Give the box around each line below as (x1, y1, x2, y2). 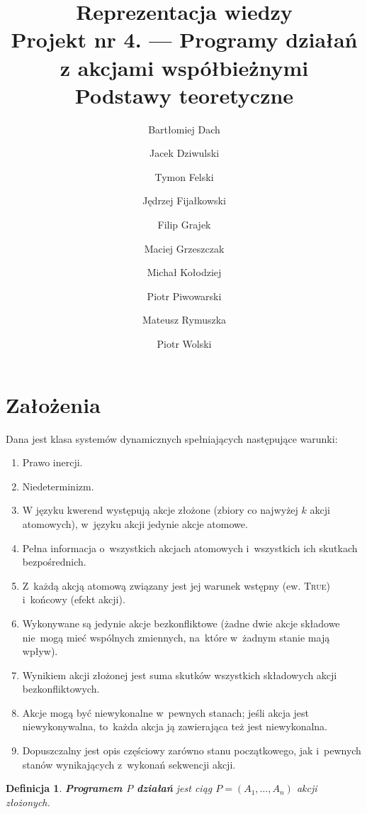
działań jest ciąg (137, 781, 213, 796)
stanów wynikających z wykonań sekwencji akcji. (22, 757, 236, 771)
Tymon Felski (154, 169, 214, 184)
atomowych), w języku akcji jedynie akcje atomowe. (22, 516, 248, 531)
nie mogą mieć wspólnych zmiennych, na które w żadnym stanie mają (22, 629, 330, 644)
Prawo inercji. (22, 455, 83, 470)
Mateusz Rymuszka (142, 312, 227, 327)
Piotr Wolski (157, 336, 212, 351)
